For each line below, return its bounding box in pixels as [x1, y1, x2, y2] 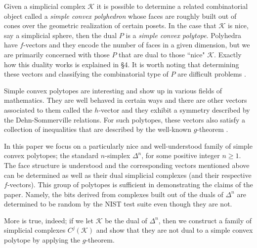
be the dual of [105, 215, 147, 225]
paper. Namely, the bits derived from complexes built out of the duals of [4, 189, 223, 199]
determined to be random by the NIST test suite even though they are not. [4, 199, 232, 209]
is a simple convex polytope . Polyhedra [126, 30, 241, 40]
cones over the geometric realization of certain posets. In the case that [4, 20, 216, 31]
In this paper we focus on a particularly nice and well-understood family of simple [4, 140, 253, 151]
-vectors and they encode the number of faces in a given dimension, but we [23, 40, 250, 50]
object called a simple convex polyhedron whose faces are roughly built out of [4, 10, 237, 21]
